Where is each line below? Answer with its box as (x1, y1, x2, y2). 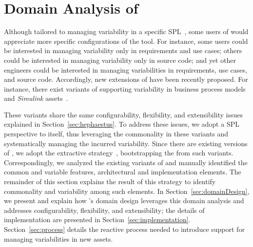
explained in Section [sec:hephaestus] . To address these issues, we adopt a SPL (4, 119, 239, 129)
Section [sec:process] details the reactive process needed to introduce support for (4, 224, 245, 234)
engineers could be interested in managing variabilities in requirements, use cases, (4, 64, 247, 75)
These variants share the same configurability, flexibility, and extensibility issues (4, 109, 243, 119)
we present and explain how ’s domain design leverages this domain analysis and (4, 195, 244, 206)
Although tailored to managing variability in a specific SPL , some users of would (4, 26, 249, 37)
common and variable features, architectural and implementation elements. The (4, 167, 241, 177)
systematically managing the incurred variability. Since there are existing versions (4, 138, 248, 148)
